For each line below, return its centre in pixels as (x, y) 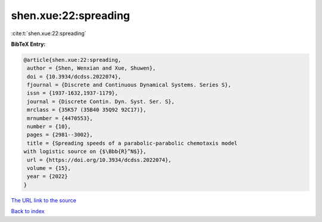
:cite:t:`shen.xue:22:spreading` (49, 33)
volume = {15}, (49, 168)
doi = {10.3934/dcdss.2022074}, (74, 76)
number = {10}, (49, 127)
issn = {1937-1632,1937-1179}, (73, 93)
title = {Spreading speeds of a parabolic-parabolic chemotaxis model (132, 143)
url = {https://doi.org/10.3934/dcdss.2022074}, (99, 160)
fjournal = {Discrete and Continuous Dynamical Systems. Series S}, (129, 85)
